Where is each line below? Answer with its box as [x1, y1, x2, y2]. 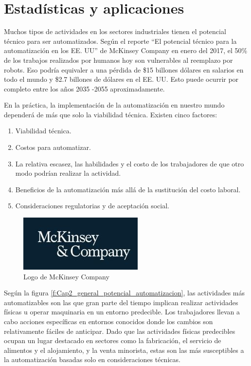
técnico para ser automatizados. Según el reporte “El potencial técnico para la [4, 36, 237, 46]
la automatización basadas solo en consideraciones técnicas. [4, 354, 180, 365]
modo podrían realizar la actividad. [15, 168, 121, 178]
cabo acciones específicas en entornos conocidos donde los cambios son [4, 316, 213, 326]
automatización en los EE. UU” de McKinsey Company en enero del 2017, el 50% [4, 45, 248, 55]
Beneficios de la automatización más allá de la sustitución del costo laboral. [15, 184, 241, 194]
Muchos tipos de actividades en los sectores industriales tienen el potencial [4, 26, 226, 37]
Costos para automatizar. [15, 142, 91, 152]
